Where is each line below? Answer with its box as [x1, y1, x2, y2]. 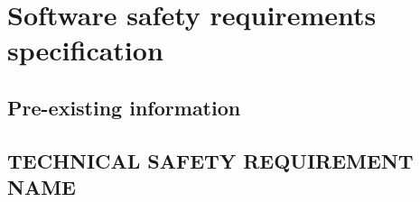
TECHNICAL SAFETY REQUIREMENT [7, 146, 414, 174]
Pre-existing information [7, 93, 241, 121]
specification [7, 32, 163, 69]
